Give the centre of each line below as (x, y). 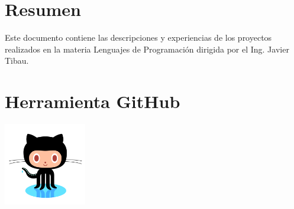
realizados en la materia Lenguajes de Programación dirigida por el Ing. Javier (147, 49)
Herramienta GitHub (93, 101)
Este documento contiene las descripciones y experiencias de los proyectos (138, 37)
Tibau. (17, 61)
